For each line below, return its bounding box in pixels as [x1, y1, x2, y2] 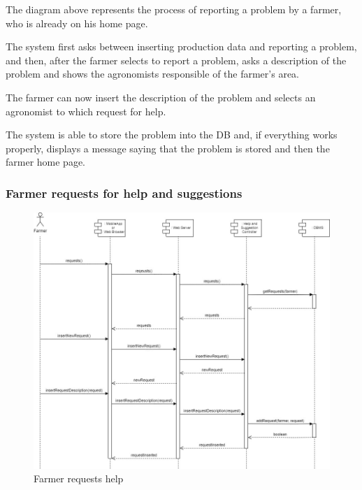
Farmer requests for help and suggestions [6, 184, 242, 201]
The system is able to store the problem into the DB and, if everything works [6, 127, 338, 142]
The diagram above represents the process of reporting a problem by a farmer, [6, 2, 342, 16]
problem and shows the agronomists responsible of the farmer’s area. [6, 66, 299, 81]
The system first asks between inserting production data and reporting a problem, [6, 39, 357, 54]
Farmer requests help [34, 471, 124, 486]
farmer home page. [6, 154, 86, 169]
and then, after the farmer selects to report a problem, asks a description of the [6, 52, 347, 67]
